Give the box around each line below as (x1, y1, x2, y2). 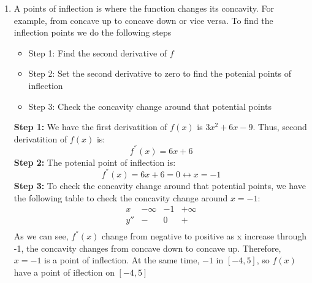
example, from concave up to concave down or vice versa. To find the (13, 14, 273, 26)
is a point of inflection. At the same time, (44, 254, 200, 266)
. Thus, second (253, 120, 307, 133)
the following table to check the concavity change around (13, 191, 228, 204)
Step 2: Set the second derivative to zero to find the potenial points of (28, 67, 291, 80)
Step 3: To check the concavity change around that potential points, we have (13, 179, 306, 192)
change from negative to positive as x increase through (102, 230, 307, 242)
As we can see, (13, 230, 69, 242)
